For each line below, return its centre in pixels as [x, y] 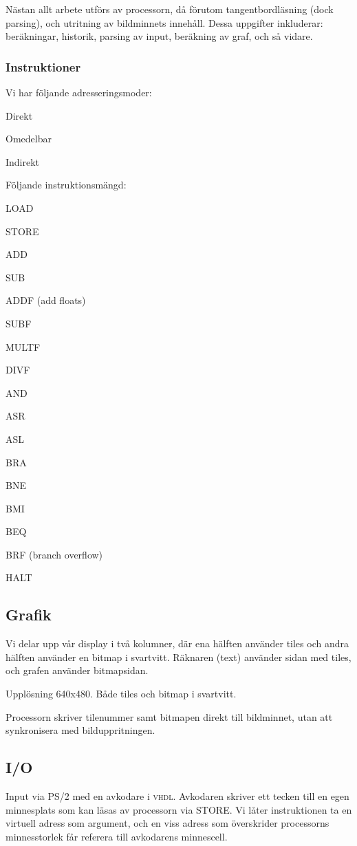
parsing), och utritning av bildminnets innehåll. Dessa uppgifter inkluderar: [164, 22]
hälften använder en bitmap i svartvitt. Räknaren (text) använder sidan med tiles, [178, 657]
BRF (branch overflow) [54, 554]
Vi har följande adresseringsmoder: [79, 92]
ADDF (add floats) [46, 300]
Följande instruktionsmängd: [66, 185]
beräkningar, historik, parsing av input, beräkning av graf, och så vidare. [159, 36]
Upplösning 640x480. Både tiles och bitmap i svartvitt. [121, 694]
